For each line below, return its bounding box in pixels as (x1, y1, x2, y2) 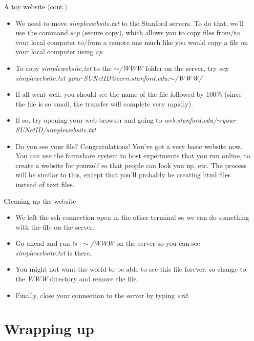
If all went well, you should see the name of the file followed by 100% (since (15, 89, 242, 99)
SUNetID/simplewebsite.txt (15, 124, 96, 134)
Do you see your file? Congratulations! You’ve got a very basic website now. (15, 141, 243, 151)
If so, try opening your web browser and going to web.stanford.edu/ (15, 115, 217, 125)
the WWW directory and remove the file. (15, 274, 139, 284)
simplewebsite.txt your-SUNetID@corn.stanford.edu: (15, 72, 169, 83)
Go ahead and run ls (15, 238, 77, 248)
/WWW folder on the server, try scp (119, 63, 229, 73)
